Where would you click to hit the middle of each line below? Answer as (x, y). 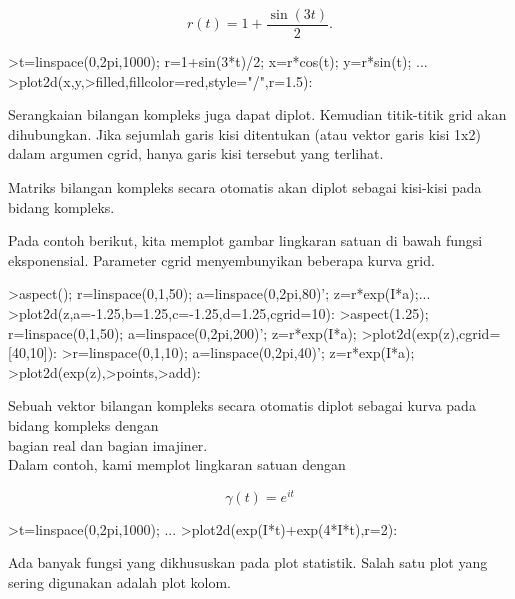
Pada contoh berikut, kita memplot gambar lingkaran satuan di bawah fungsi (245, 240)
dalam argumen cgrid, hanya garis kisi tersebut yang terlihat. (196, 153)
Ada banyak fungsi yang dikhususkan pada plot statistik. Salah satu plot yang (248, 562)
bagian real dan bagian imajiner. (108, 444)
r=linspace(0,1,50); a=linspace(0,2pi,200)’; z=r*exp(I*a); (182, 332)
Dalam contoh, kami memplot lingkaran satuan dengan (177, 464)
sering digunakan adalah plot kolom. (119, 582)
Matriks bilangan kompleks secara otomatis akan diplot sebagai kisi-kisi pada (245, 187)
